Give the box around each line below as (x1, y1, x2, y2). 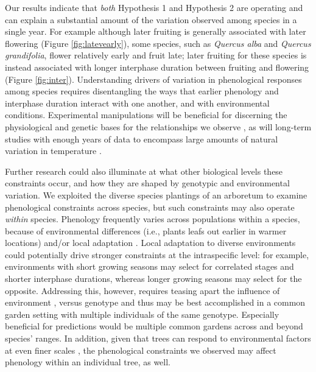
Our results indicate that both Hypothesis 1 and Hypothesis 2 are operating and (5, 1, 303, 13)
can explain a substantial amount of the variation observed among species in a (5, 13, 297, 26)
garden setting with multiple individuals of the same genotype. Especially (5, 307, 279, 320)
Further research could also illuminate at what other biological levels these (5, 164, 283, 177)
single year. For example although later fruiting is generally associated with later (5, 25, 306, 38)
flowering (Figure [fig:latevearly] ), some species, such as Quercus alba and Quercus (5, 37, 311, 49)
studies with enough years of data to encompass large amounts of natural (5, 132, 278, 145)
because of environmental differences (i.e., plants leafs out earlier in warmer (5, 224, 287, 237)
